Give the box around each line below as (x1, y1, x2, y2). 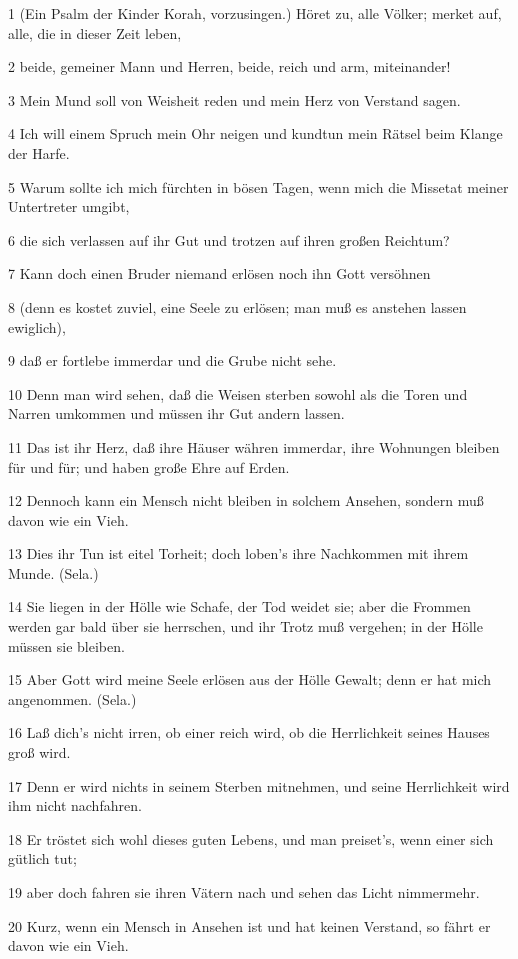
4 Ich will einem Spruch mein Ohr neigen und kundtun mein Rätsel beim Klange (8, 123, 503, 144)
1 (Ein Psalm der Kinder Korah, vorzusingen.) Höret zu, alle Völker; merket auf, (8, 3, 502, 23)
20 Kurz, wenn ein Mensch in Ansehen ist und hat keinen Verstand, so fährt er (8, 915, 491, 936)
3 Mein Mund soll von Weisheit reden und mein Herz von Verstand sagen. (8, 89, 461, 110)
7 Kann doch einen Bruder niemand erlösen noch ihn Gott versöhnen (8, 263, 431, 284)
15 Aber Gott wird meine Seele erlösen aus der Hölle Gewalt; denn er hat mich (8, 669, 492, 690)
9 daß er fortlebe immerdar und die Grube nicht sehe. (8, 350, 337, 371)
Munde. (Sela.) (8, 562, 99, 583)
